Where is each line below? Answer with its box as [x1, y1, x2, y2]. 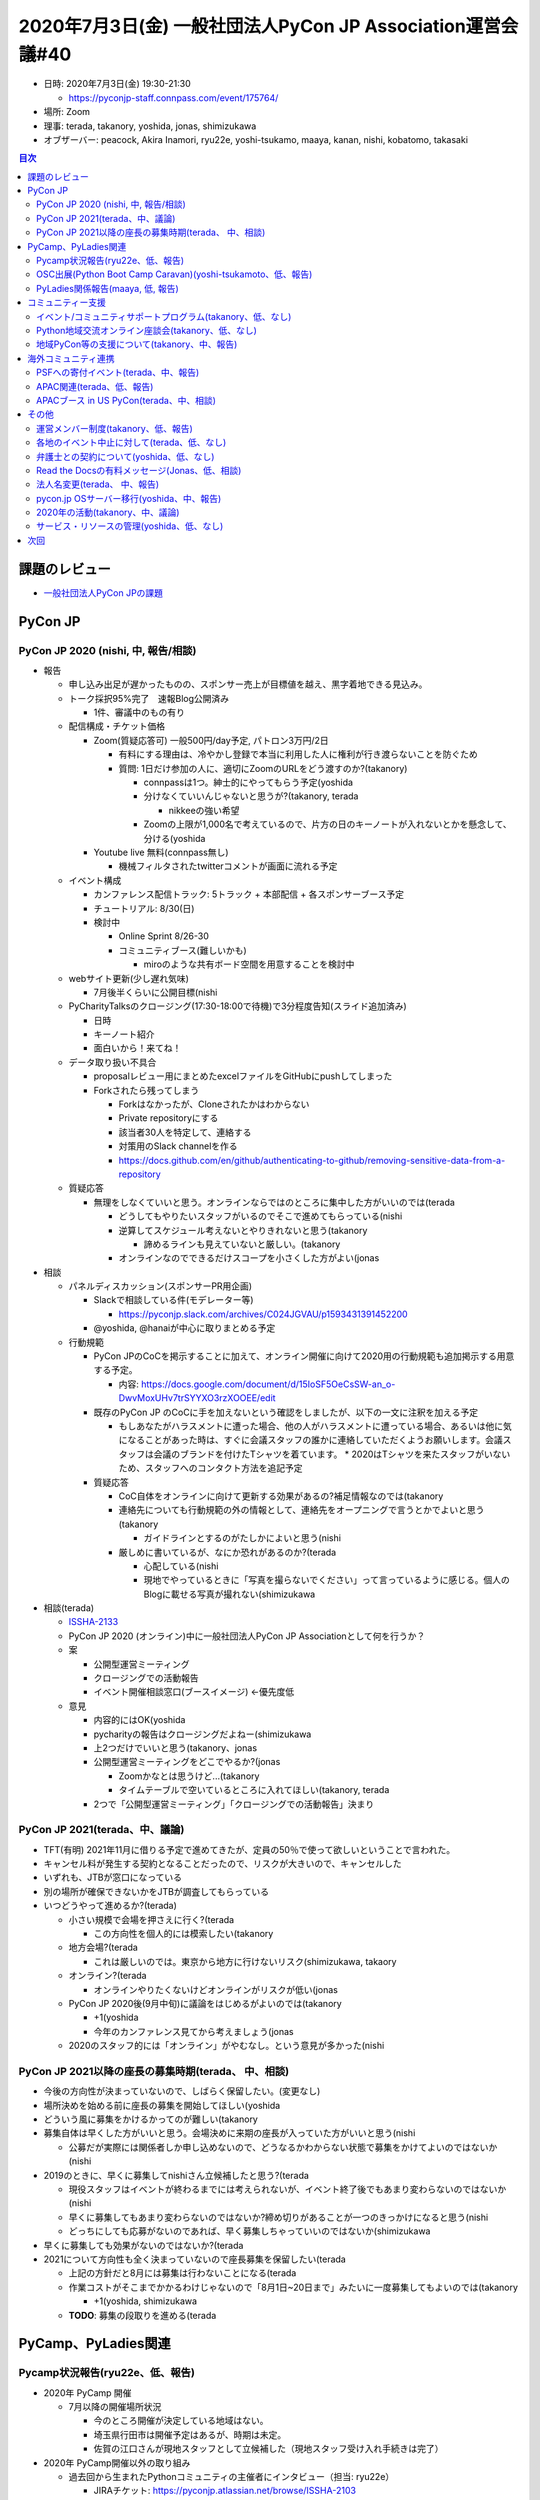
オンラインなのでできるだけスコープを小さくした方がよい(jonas [118, 1252, 380, 1264]
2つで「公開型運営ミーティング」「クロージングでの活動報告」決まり [93, 1798, 375, 1810]
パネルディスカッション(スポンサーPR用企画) [68, 1280, 253, 1292]
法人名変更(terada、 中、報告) [36, 478, 160, 490]
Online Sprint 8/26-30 [118, 930, 209, 942]
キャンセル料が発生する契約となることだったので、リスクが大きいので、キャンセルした [43, 1858, 402, 1870]
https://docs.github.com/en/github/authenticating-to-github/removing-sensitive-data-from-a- [118, 1154, 506, 1166]
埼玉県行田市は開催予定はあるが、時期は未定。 [93, 2428, 287, 2440]
